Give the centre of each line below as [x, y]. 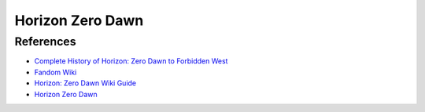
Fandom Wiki [55, 72]
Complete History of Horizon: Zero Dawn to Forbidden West [131, 61]
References [45, 42]
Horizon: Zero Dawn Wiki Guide [85, 83]
